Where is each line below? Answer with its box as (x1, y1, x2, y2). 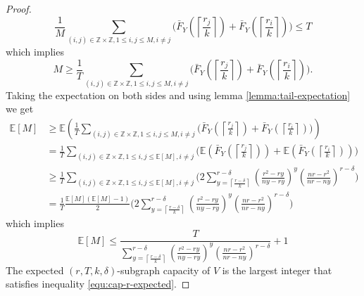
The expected (6, 262, 64, 277)
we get (6, 101, 34, 116)
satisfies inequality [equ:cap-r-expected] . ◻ (6, 276, 190, 291)
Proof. (6, 1, 32, 15)
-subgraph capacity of (117, 262, 211, 277)
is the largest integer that (222, 262, 332, 277)
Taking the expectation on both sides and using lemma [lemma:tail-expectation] (6, 87, 351, 102)
